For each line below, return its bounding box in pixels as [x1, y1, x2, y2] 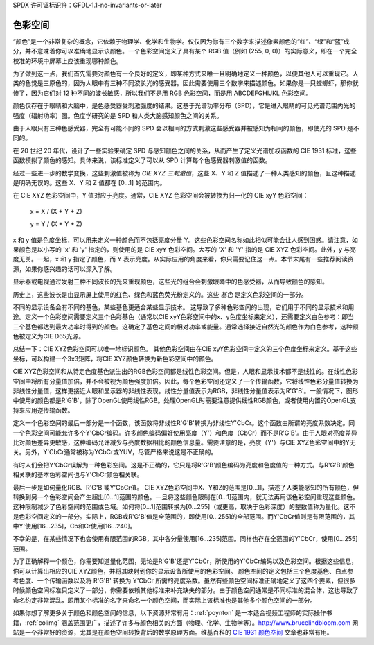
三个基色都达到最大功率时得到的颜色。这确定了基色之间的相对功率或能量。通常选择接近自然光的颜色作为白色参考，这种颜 [12, 322, 359, 331]
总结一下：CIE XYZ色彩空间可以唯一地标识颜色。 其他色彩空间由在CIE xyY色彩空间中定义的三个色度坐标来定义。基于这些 [12, 345, 358, 353]
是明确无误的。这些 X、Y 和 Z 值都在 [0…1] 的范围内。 [12, 178, 166, 187]
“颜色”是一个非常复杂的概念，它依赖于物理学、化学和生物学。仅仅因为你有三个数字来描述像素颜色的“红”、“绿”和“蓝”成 [12, 37, 350, 45]
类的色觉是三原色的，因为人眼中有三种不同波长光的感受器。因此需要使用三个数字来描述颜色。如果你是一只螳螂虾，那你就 [12, 79, 359, 87]
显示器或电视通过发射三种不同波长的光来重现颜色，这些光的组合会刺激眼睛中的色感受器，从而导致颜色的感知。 [12, 277, 328, 286]
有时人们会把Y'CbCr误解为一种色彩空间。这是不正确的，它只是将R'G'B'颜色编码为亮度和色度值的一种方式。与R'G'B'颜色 [12, 461, 355, 469]
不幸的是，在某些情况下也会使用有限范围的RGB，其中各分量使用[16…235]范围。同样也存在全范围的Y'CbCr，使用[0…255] [12, 535, 358, 543]
